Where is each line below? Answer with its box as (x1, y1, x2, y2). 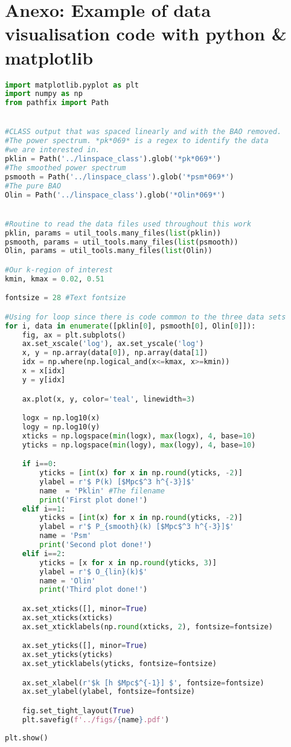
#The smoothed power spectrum (5, 163, 126, 172)
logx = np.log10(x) (22, 414, 100, 423)
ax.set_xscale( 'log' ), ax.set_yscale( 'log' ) (22, 339, 204, 348)
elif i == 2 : (22, 549, 66, 558)
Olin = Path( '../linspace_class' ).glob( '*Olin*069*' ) (5, 190, 226, 199)
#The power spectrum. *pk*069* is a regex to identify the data (5, 136, 269, 146)
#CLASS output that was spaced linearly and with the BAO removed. (5, 127, 282, 136)
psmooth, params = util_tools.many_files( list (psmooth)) (5, 237, 238, 246)
